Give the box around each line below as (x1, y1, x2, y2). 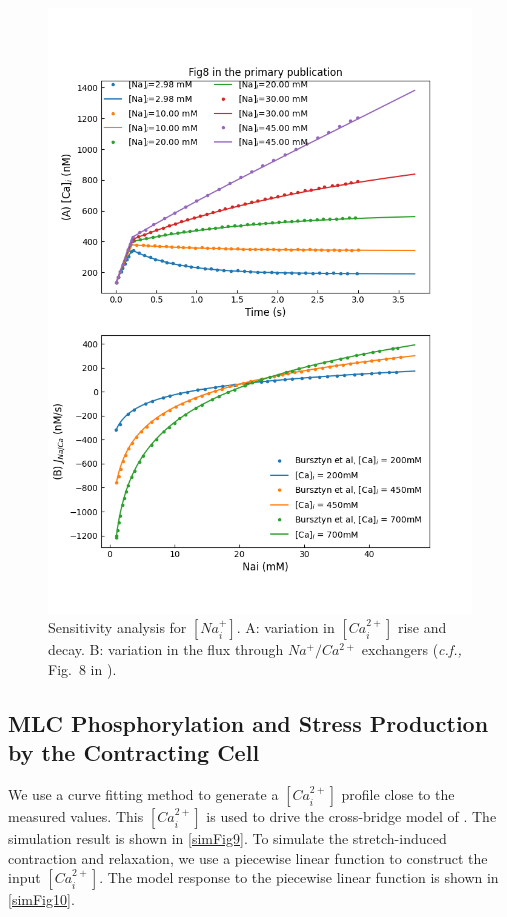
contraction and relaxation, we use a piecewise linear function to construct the (8, 847, 488, 868)
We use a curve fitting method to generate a (8, 784, 279, 805)
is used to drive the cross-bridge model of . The (206, 806, 497, 827)
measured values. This (8, 806, 144, 827)
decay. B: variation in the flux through (48, 639, 284, 660)
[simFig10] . (8, 889, 75, 910)
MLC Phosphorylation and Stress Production (8, 707, 489, 738)
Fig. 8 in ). (48, 658, 117, 679)
